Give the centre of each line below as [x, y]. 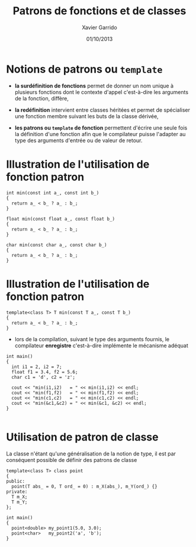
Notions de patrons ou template [84, 69]
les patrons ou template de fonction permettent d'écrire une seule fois [101, 128]
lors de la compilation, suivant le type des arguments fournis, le [92, 339]
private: [17, 492]
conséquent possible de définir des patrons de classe [72, 460]
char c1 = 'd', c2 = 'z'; [44, 377]
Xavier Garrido [99, 27]
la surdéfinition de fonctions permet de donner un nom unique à [94, 86]
